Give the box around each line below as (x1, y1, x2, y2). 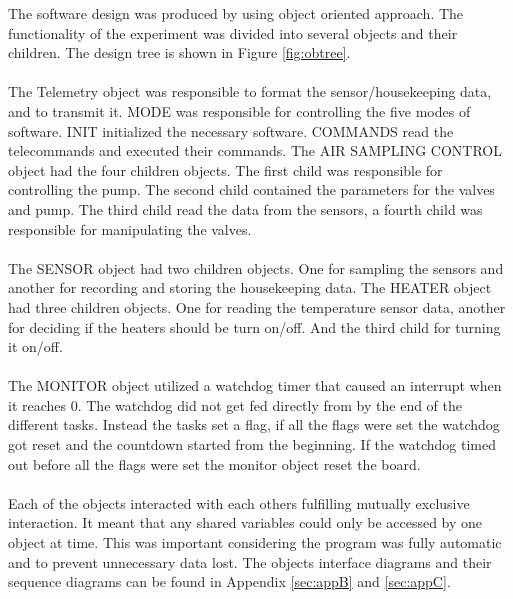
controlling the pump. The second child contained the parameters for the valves (8, 179, 495, 200)
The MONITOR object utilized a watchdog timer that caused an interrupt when (8, 375, 502, 396)
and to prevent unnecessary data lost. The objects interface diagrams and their (8, 551, 492, 572)
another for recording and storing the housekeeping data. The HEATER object (8, 277, 492, 298)
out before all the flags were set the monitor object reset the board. (8, 453, 421, 474)
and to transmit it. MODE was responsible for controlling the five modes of (8, 100, 471, 121)
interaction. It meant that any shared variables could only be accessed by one (8, 512, 483, 533)
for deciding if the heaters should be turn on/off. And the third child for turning (8, 316, 501, 337)
